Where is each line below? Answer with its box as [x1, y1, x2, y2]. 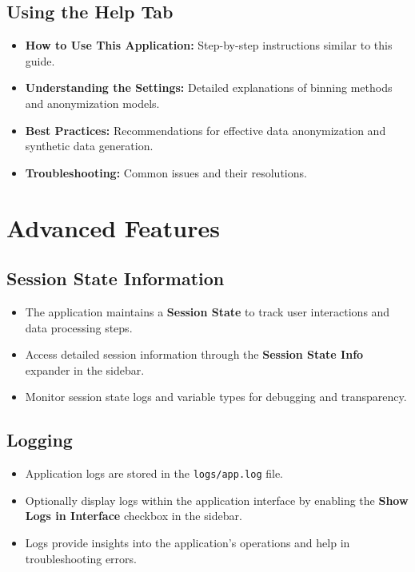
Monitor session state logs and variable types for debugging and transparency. [25, 388, 407, 405]
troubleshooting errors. [25, 550, 137, 566]
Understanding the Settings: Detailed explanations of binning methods [25, 79, 393, 96]
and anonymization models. [25, 94, 160, 111]
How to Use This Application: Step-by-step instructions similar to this [25, 37, 393, 54]
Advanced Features [6, 211, 220, 244]
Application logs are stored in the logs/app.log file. [25, 465, 284, 482]
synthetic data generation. [25, 137, 154, 154]
